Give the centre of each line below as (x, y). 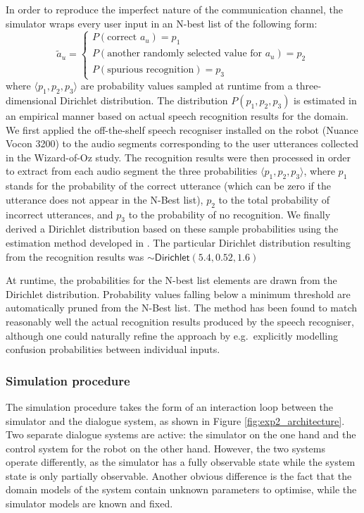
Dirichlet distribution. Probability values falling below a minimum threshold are (178, 293)
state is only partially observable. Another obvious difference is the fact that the (179, 475)
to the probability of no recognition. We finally (230, 214)
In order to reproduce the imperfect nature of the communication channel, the (174, 9)
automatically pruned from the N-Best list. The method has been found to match (182, 308)
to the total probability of (274, 199)
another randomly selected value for (185, 54)
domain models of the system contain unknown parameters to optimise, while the (181, 489)
